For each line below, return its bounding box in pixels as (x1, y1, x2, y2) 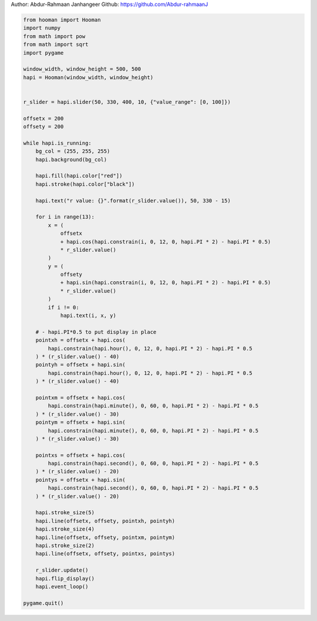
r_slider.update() (35, 567, 89, 573)
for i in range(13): (35, 214, 95, 220)
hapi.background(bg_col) (35, 156, 107, 163)
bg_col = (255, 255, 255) (35, 148, 110, 155)
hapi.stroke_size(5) (35, 509, 95, 516)
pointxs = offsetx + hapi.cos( (35, 452, 126, 458)
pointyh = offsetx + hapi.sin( (35, 362, 126, 368)
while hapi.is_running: (23, 140, 92, 146)
